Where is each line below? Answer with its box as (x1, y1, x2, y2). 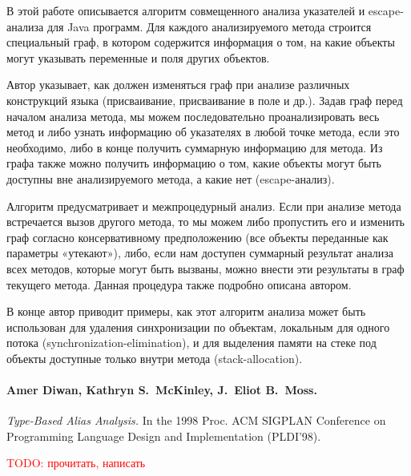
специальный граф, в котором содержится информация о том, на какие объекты (6, 34, 395, 50)
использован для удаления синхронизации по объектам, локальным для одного (6, 318, 390, 335)
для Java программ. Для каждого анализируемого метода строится (46, 18, 372, 34)
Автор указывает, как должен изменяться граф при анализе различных (6, 76, 350, 93)
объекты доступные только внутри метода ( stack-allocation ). (6, 349, 303, 366)
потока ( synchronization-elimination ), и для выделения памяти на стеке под (6, 334, 377, 351)
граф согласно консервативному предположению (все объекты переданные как (6, 228, 389, 245)
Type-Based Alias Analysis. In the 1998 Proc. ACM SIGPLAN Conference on (6, 412, 386, 429)
